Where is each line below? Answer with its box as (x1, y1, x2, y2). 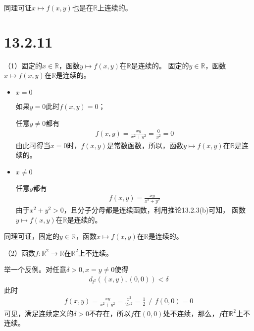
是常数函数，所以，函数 (106, 140, 183, 150)
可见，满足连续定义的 (4, 308, 73, 318)
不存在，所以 (89, 308, 131, 318)
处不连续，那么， (163, 308, 219, 318)
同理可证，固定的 (4, 231, 59, 241)
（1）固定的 (4, 60, 42, 70)
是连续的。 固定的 (131, 60, 189, 70)
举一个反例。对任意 (4, 264, 66, 275)
